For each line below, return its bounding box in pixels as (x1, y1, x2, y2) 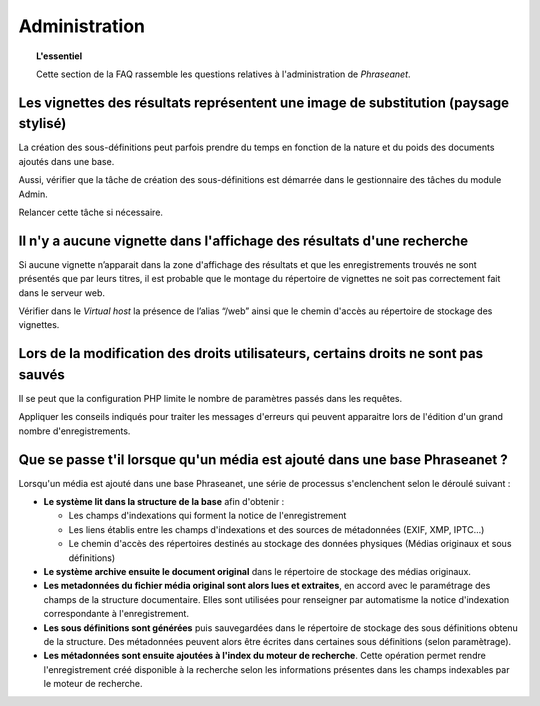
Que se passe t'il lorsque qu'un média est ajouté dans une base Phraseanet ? (18, 451, 509, 468)
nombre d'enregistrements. (18, 425, 131, 437)
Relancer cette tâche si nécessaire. (18, 206, 164, 218)
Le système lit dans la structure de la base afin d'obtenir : (43, 496, 285, 508)
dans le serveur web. (18, 286, 105, 299)
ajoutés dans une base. (18, 155, 115, 167)
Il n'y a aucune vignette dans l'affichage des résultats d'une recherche (18, 232, 469, 249)
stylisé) (18, 115, 67, 132)
